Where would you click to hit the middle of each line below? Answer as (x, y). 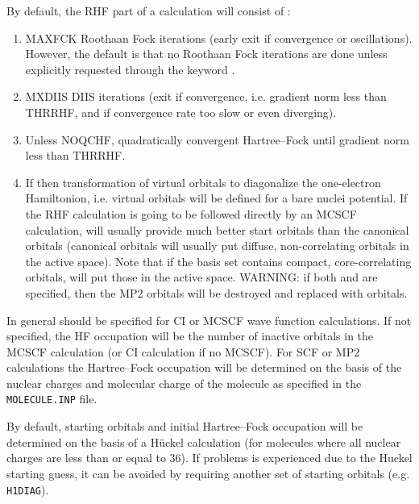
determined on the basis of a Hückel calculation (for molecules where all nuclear (204, 442)
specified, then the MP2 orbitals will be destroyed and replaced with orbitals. (216, 292)
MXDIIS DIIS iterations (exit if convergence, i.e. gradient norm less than (206, 96)
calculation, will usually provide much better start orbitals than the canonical (217, 229)
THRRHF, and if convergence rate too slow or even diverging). (181, 112)
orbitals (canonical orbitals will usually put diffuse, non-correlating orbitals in (217, 246)
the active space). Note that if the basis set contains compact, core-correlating (218, 261)
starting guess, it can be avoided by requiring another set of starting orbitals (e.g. (208, 473)
